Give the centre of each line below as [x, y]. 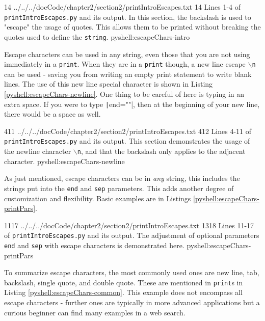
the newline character [38, 151]
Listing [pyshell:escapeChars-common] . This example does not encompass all [123, 292]
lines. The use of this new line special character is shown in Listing [109, 84]
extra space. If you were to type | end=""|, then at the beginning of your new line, [132, 104]
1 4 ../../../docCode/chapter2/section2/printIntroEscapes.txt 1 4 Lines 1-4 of [123, 7]
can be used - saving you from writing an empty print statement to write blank [128, 74]
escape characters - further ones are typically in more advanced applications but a [132, 302]
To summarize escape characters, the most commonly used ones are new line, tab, [132, 272]
